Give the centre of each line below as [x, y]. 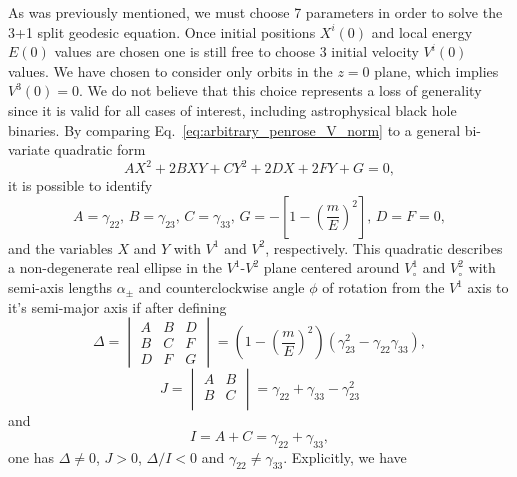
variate [29, 149]
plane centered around [331, 267]
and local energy [422, 31]
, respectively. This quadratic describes [384, 247]
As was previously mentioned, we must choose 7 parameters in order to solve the [255, 12]
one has [31, 456]
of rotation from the [383, 287]
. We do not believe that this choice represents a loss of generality [280, 90]
